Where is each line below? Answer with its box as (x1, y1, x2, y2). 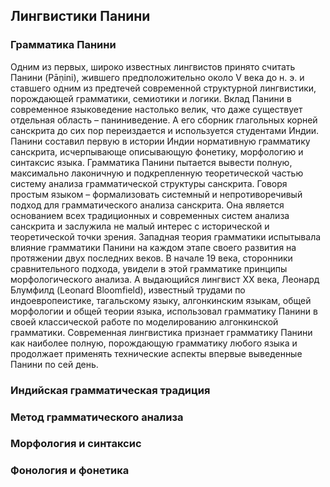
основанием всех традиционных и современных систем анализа (10, 209, 290, 221)
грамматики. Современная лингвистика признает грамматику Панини (10, 326, 313, 338)
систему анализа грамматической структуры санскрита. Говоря (10, 177, 288, 189)
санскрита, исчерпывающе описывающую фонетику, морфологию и (10, 145, 304, 158)
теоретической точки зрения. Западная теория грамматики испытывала (10, 230, 322, 243)
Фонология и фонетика (10, 464, 130, 478)
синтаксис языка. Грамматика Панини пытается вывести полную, (10, 156, 293, 168)
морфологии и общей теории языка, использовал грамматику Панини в (10, 305, 318, 317)
